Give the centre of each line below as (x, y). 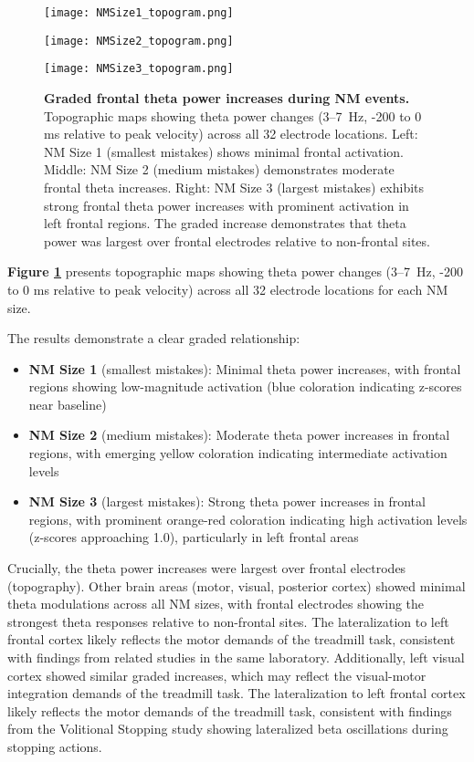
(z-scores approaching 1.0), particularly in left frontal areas (194, 537)
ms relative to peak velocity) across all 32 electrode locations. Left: (231, 134)
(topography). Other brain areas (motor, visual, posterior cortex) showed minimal (237, 585)
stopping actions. (55, 746)
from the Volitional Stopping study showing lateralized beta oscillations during (228, 729)
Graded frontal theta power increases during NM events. (227, 97)
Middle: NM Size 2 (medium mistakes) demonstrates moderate (219, 169)
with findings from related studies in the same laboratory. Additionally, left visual (236, 657)
